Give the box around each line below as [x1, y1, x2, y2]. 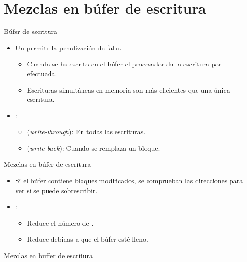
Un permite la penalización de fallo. [15, 42, 122, 52]
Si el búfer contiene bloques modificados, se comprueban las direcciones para [15, 176, 243, 186]
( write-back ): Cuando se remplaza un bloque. [27, 143, 160, 153]
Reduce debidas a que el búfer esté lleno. [27, 234, 148, 244]
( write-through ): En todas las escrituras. [27, 127, 146, 137]
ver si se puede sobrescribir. [15, 185, 98, 195]
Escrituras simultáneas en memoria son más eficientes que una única [27, 84, 230, 95]
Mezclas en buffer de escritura [4, 250, 93, 261]
